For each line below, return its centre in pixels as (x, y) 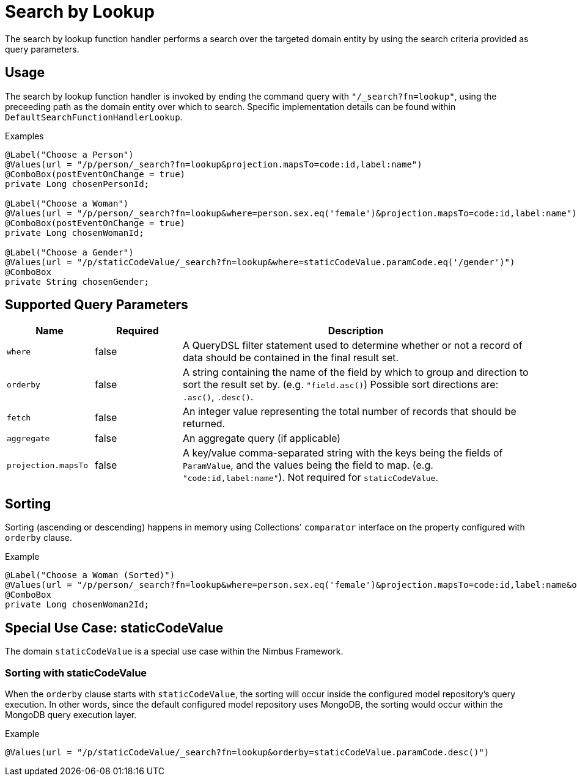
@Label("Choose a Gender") (69, 252)
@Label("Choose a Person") (69, 154)
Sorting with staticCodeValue (76, 673)
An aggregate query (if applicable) (262, 438)
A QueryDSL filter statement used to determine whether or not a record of (352, 346)
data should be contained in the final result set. (291, 358)
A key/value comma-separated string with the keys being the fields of (343, 453)
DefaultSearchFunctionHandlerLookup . (94, 117)
